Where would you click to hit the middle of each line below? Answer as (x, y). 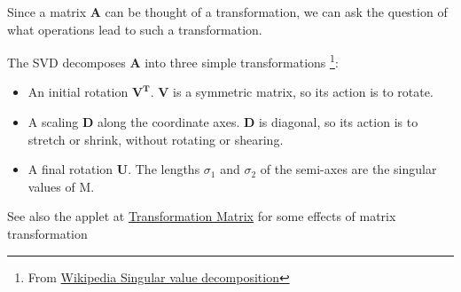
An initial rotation (78, 92)
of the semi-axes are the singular (348, 169)
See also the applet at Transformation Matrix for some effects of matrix (202, 216)
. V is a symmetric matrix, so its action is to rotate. (292, 92)
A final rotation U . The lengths (114, 169)
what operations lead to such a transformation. (135, 29)
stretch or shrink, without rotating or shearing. (156, 139)
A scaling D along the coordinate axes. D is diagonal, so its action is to (223, 122)
